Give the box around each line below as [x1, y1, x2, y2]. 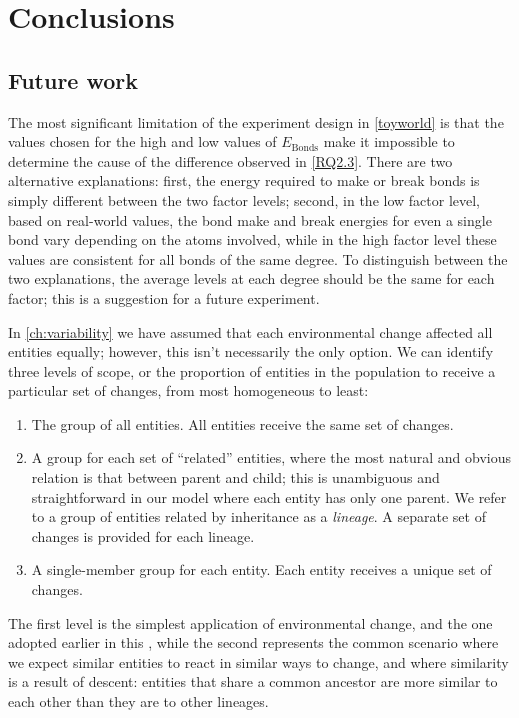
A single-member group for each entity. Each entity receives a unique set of [31, 559, 492, 580]
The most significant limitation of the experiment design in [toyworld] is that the [8, 111, 504, 132]
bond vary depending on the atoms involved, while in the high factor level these [8, 229, 497, 250]
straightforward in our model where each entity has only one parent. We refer [31, 486, 507, 507]
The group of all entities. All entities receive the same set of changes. [31, 413, 454, 434]
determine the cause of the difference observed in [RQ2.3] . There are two [8, 150, 453, 171]
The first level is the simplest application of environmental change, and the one [8, 612, 493, 633]
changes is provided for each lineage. [31, 525, 255, 546]
